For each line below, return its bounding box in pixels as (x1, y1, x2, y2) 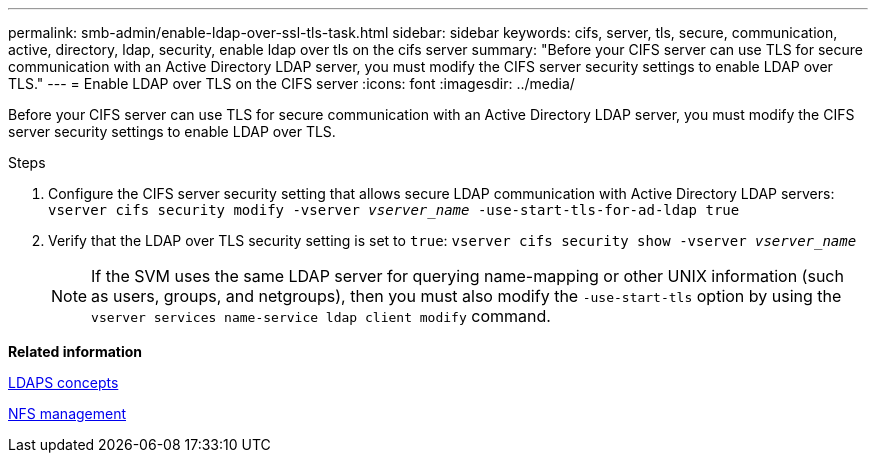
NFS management (8, 405, 127, 422)
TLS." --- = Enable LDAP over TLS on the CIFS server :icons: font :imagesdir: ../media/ (8, 75, 575, 92)
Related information (8, 343, 143, 360)
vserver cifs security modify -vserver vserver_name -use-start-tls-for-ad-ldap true (48, 202, 740, 218)
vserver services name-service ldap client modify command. (91, 306, 551, 326)
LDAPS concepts (8, 374, 119, 391)
